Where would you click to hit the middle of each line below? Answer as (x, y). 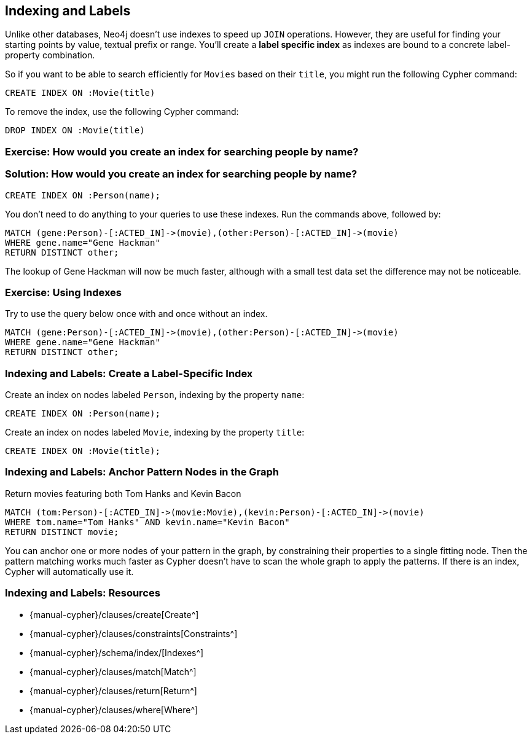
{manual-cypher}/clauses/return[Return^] (113, 690)
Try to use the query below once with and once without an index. (136, 314)
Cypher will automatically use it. (69, 571)
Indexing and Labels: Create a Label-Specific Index (129, 373)
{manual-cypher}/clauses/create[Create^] (114, 614)
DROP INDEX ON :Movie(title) (75, 131)
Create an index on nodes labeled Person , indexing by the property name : (155, 395)
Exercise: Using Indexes (63, 292)
